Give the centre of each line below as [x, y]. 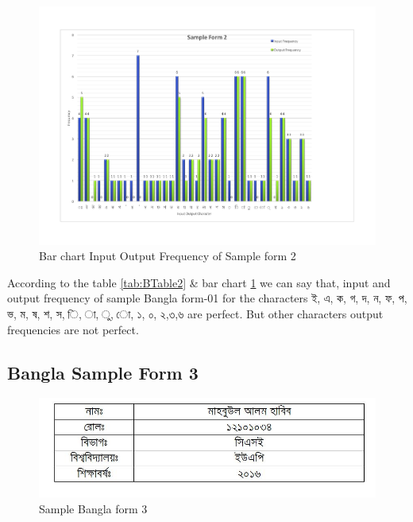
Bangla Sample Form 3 [103, 372]
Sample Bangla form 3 [93, 508]
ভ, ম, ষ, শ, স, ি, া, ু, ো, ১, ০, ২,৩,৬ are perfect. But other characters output [195, 314]
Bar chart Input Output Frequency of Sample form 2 [168, 256]
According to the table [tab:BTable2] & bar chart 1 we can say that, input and [199, 282]
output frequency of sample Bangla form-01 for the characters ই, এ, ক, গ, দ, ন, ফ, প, [207, 298]
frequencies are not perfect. [73, 329]
